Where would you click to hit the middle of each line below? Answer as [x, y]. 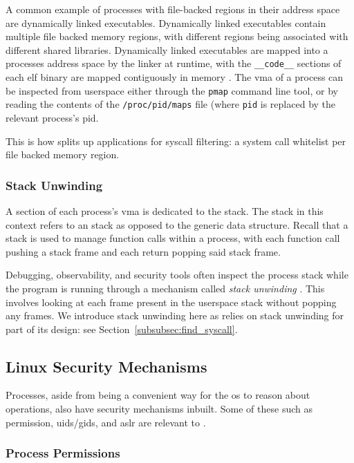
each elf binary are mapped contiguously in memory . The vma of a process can [175, 77]
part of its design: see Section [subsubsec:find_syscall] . [122, 329]
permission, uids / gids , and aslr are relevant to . [106, 422]
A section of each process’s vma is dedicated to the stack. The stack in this [165, 210]
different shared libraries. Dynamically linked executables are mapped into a [167, 49]
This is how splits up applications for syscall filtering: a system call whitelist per [176, 141]
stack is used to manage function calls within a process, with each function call [173, 238]
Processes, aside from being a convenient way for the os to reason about [158, 395]
